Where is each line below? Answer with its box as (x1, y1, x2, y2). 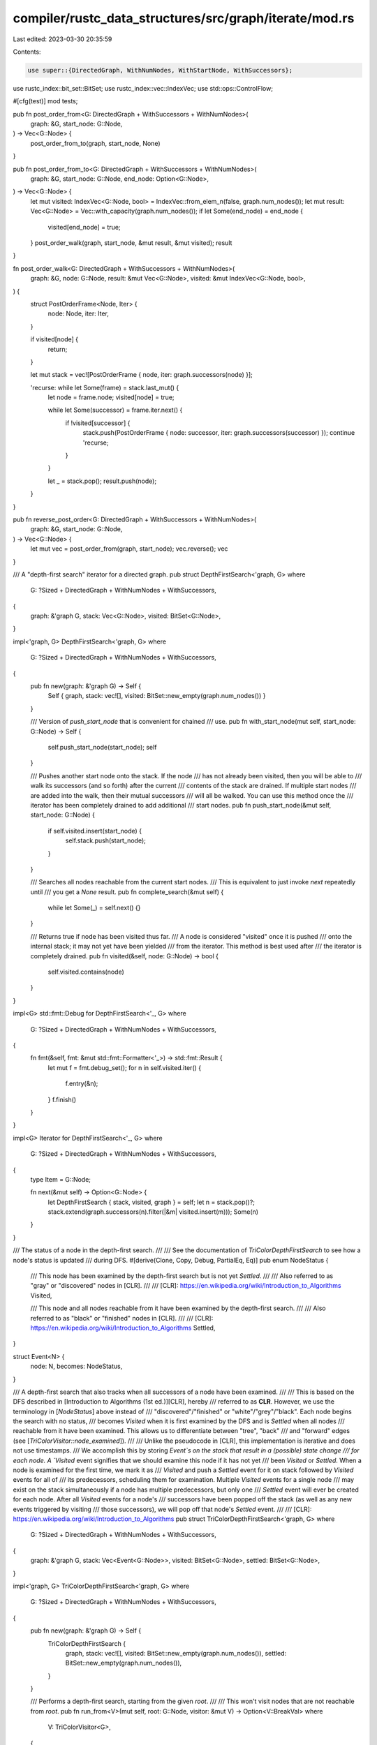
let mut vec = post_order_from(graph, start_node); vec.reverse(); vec (30, 544, 228, 553)
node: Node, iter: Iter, (47, 309, 110, 318)
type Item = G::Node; (30, 1175, 91, 1183)
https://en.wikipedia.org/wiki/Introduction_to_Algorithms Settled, (30, 1323, 216, 1332)
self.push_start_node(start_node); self (47, 743, 157, 751)
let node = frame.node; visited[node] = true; (47, 393, 175, 401)
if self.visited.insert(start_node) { (47, 826, 142, 835)
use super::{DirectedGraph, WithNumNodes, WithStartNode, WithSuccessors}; (27, 66, 293, 74)
